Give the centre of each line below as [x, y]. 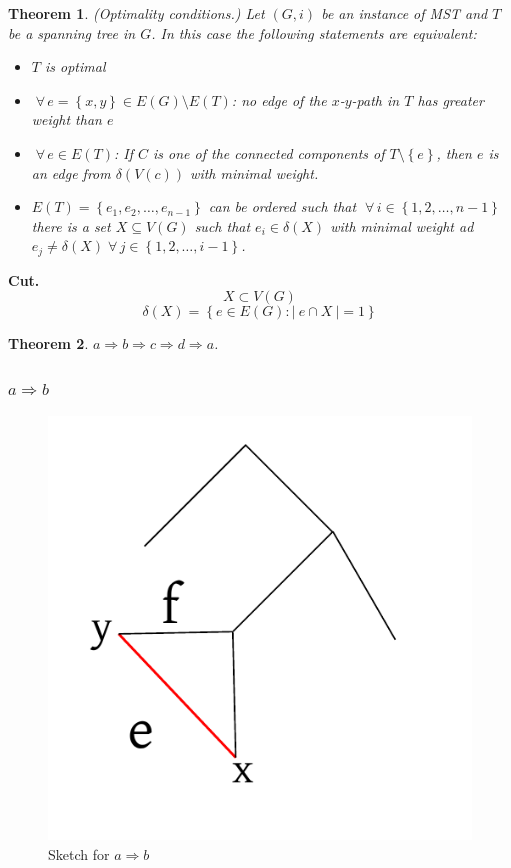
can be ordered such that [282, 206]
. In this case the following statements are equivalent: [314, 32]
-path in [375, 99]
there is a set [71, 225]
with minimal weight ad [402, 225]
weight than [66, 119]
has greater [450, 99]
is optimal [75, 66]
